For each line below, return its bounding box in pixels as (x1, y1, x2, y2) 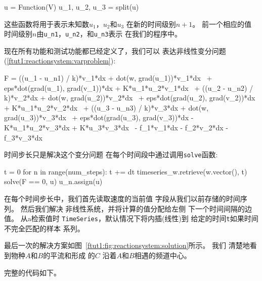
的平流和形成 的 (43, 250, 95, 261)
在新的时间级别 (126, 18, 176, 29)
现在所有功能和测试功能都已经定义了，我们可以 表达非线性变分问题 (4, 45, 226, 56)
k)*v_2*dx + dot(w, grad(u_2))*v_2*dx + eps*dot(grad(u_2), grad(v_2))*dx (4, 92, 255, 103)
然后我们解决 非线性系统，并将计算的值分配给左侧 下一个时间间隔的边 (20, 203, 252, 214)
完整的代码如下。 (4, 267, 61, 277)
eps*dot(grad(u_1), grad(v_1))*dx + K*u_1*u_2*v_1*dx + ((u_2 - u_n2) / (4, 82, 253, 93)
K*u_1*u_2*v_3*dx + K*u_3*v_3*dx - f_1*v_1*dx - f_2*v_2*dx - (4, 122, 228, 132)
